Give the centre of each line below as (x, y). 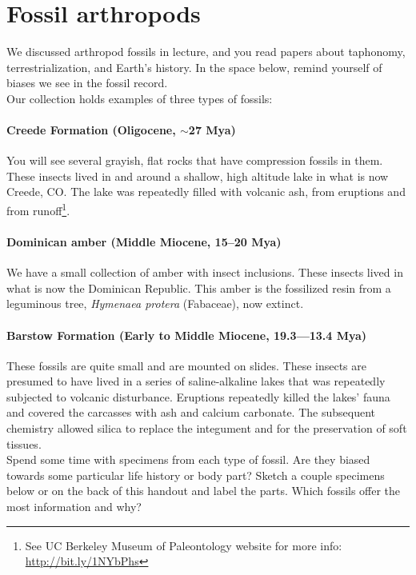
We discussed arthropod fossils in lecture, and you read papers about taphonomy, (206, 52)
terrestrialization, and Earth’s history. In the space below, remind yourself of (194, 67)
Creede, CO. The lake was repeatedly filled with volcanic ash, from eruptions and (206, 192)
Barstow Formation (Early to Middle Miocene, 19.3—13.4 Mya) (187, 335)
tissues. (24, 443)
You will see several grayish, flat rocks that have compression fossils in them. (195, 160)
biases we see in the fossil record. (87, 83)
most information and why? (74, 507)
